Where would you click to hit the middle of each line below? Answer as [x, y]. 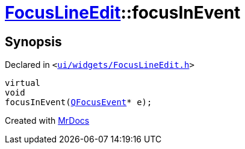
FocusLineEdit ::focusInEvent [123, 13]
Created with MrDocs [47, 121]
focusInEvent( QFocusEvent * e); [79, 102]
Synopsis [33, 41]
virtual [23, 83]
